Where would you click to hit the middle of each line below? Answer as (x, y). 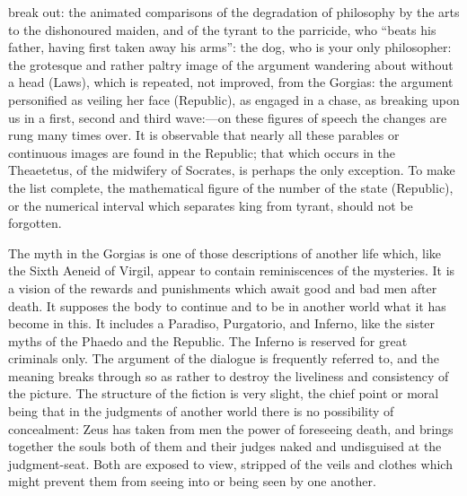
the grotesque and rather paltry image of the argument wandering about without (231, 64)
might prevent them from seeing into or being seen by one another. (192, 481)
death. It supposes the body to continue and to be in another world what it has (227, 305)
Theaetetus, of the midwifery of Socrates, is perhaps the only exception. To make (232, 170)
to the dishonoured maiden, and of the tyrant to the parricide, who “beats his (222, 29)
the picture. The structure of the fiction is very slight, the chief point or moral (224, 393)
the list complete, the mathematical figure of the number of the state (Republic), (231, 187)
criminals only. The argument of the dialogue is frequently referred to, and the (224, 358)
